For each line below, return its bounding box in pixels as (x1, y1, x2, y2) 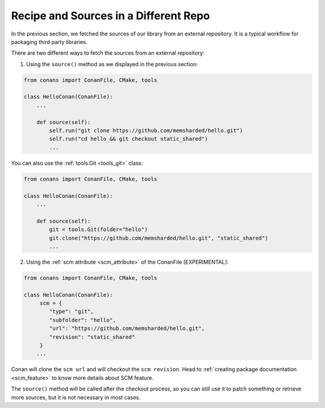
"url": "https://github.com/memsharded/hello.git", (49, 325, 205, 332)
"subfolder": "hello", (49, 317, 117, 323)
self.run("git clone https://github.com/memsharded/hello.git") (49, 127, 243, 134)
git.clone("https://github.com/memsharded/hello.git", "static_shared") (49, 235, 268, 241)
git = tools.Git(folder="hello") (49, 226, 148, 233)
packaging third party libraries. (11, 38, 88, 45)
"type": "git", (49, 308, 94, 315)
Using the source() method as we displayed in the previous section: (26, 60, 198, 67)
